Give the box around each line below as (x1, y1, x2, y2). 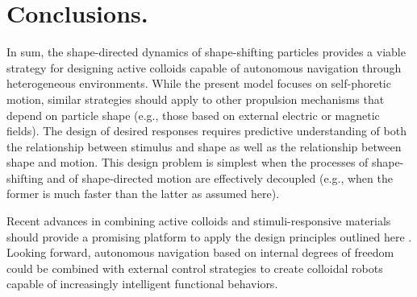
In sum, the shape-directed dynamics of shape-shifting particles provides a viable (6, 43, 406, 60)
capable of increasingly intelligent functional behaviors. (6, 275, 278, 292)
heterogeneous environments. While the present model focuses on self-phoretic (6, 75, 391, 92)
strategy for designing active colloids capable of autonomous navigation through (6, 59, 402, 76)
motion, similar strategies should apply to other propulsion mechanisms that (6, 90, 385, 107)
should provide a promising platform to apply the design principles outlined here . (6, 228, 412, 245)
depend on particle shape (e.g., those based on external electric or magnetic (6, 106, 380, 123)
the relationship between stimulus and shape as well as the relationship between (6, 138, 402, 155)
